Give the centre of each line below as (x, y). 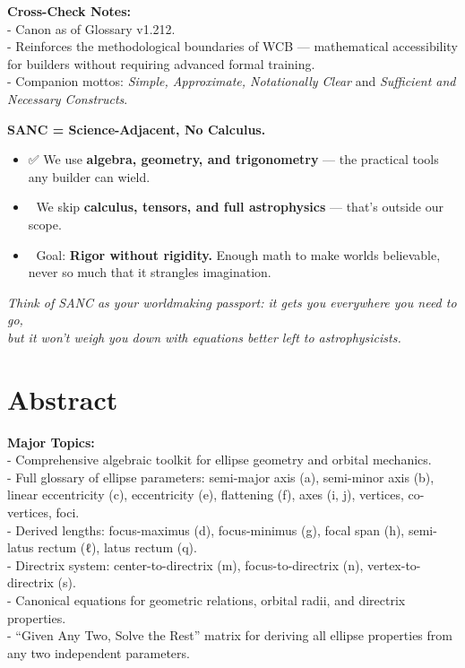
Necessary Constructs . (68, 98)
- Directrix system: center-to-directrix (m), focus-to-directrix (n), (185, 564)
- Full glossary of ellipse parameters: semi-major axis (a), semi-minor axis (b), (221, 477)
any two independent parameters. (99, 652)
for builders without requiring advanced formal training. (161, 63)
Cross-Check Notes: (69, 11)
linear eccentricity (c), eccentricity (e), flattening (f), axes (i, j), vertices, (206, 494)
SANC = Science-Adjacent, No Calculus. (137, 129)
